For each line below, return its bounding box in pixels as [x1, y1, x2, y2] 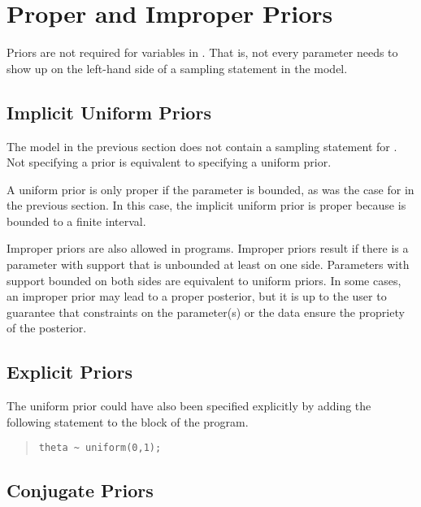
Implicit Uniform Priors [7, 99, 211, 124]
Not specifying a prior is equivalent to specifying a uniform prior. [7, 154, 332, 171]
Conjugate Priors [7, 478, 154, 503]
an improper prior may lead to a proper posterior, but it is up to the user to [7, 288, 387, 305]
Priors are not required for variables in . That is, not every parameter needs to [7, 44, 398, 61]
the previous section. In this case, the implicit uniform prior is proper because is [7, 197, 406, 214]
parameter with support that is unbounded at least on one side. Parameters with [7, 256, 410, 273]
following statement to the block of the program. [7, 413, 249, 430]
